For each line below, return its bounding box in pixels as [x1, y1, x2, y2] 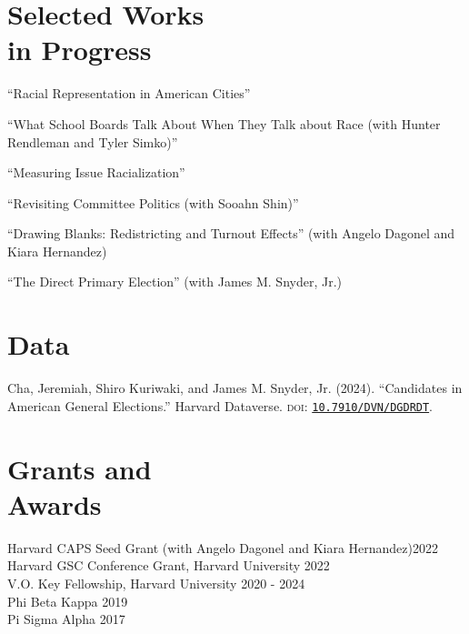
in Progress [7, 31, 152, 68]
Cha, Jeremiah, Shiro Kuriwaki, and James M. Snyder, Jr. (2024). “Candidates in [7, 378, 463, 398]
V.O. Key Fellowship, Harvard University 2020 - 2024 [7, 573, 305, 592]
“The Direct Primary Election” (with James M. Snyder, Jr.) [7, 272, 342, 291]
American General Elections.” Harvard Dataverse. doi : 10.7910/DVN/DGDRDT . [7, 396, 434, 415]
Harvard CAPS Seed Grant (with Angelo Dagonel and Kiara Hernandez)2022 [7, 538, 438, 557]
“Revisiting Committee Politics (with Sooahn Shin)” [7, 193, 299, 212]
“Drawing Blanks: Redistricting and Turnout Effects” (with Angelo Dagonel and [7, 224, 455, 243]
